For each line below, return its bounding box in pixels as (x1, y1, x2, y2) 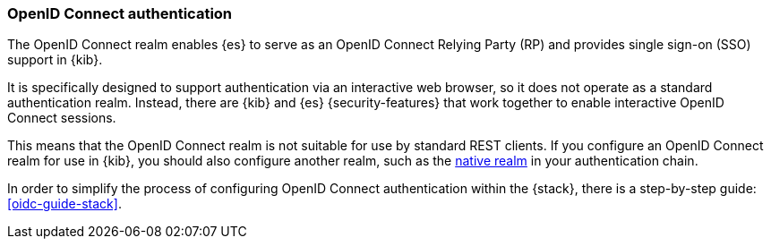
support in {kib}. (7, 52, 103, 68)
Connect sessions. (7, 110, 116, 126)
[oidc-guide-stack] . (7, 196, 122, 212)
